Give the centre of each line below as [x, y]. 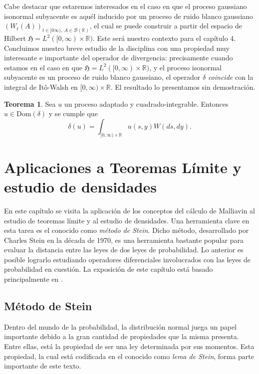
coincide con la [231, 77]
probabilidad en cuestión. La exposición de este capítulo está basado [109, 269]
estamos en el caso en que [43, 67]
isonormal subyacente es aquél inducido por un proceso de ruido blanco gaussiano [129, 16]
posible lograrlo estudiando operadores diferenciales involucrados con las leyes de [127, 259]
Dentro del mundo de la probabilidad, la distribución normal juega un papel [121, 326]
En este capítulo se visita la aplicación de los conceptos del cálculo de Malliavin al [129, 210]
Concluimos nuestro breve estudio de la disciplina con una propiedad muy [117, 48]
